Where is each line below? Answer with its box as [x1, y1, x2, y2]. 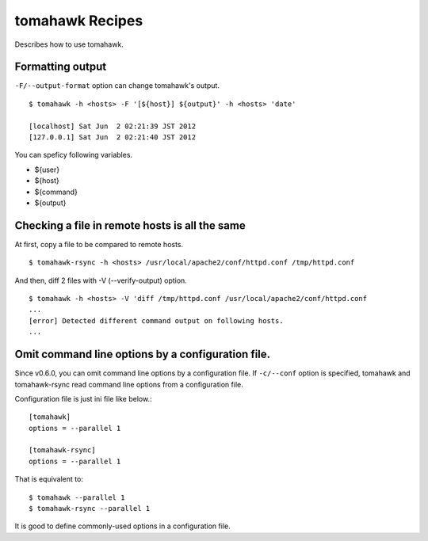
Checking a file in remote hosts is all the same [14, 219, 246, 232]
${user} [34, 165, 60, 174]
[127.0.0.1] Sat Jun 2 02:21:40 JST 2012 [29, 133, 197, 142]
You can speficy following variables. [14, 150, 133, 160]
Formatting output [14, 60, 107, 74]
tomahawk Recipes [14, 12, 143, 29]
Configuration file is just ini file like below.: [14, 394, 152, 403]
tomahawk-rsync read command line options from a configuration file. [14, 379, 243, 389]
